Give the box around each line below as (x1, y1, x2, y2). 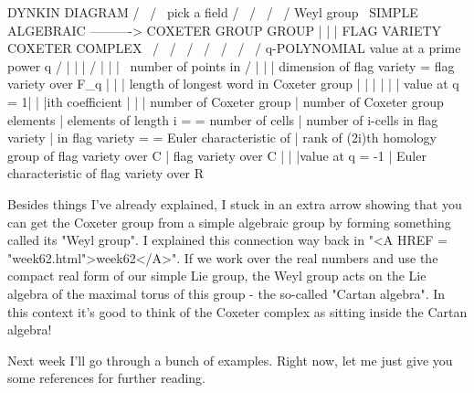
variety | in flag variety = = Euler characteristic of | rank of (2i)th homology (7, 128, 437, 147)
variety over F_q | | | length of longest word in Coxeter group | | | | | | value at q (7, 74, 459, 93)
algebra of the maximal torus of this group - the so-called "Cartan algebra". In (7, 283, 446, 303)
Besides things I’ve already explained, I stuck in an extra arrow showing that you (7, 194, 462, 213)
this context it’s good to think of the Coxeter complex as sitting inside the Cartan (7, 302, 468, 321)
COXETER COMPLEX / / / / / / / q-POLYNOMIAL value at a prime (7, 38, 461, 58)
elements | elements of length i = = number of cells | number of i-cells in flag (7, 110, 438, 129)
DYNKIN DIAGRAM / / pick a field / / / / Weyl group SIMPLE (7, 3, 418, 21)
